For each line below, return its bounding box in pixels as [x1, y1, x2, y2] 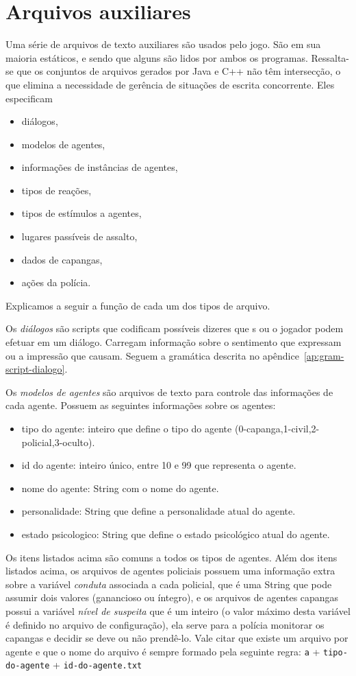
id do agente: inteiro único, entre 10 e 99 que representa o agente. [21, 458, 296, 472]
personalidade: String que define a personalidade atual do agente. [21, 504, 296, 518]
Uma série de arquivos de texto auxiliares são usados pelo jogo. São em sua [5, 37, 321, 51]
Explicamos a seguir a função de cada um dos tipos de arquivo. [5, 298, 270, 312]
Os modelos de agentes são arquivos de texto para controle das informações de [5, 384, 333, 399]
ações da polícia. [21, 275, 91, 290]
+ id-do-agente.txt [53, 657, 142, 672]
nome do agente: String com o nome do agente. [21, 480, 219, 495]
